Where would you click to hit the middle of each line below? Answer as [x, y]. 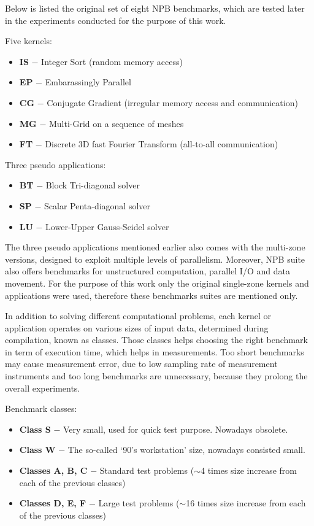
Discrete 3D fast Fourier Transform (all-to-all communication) [162, 144]
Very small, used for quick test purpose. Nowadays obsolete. [175, 429]
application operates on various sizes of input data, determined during [137, 327]
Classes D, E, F [53, 503]
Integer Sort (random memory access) [112, 61]
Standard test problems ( [147, 470]
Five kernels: [29, 41]
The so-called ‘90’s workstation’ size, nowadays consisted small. [186, 450]
